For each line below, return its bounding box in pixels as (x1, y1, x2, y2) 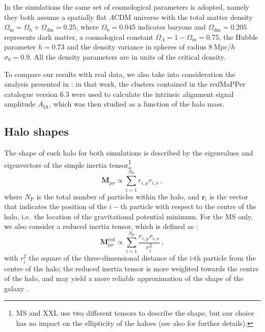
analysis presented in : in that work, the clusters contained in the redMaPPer (4, 79, 246, 89)
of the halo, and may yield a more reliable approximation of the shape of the (4, 273, 244, 284)
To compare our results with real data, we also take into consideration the (4, 68, 235, 79)
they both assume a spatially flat (4, 11, 107, 22)
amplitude (4, 98, 36, 109)
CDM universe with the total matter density (114, 11, 253, 22)
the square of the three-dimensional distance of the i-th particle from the (29, 252, 256, 263)
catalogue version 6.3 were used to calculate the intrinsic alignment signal (4, 88, 234, 99)
